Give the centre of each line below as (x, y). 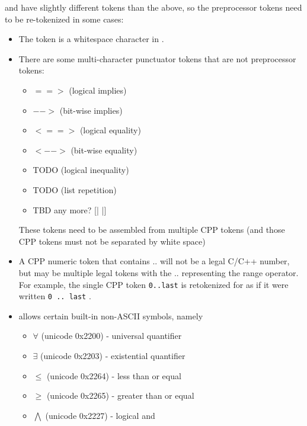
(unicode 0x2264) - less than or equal (114, 375)
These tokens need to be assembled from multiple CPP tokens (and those (152, 230)
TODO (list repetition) (75, 189)
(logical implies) (98, 90)
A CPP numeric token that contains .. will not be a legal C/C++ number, (154, 261)
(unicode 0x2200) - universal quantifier (111, 336)
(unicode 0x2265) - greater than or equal (120, 395)
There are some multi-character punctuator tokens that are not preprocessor (157, 58)
